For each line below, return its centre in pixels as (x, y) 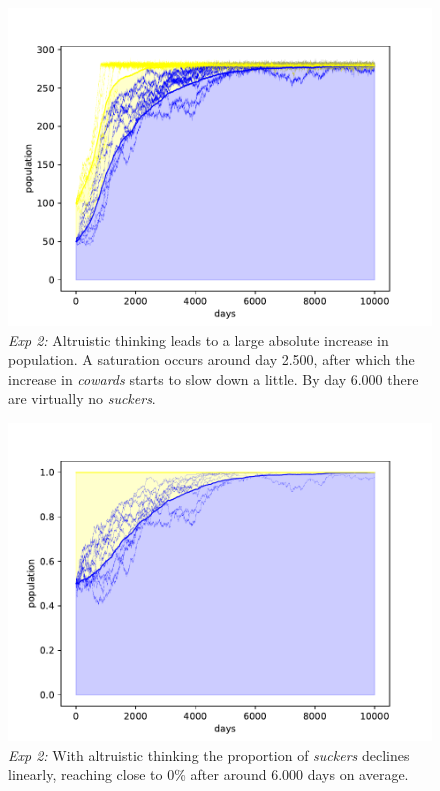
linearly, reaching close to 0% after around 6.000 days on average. (208, 774)
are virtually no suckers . (82, 398)
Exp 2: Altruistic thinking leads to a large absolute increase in (198, 339)
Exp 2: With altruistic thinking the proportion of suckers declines (209, 754)
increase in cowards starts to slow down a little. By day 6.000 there (213, 378)
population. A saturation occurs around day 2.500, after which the (211, 359)
